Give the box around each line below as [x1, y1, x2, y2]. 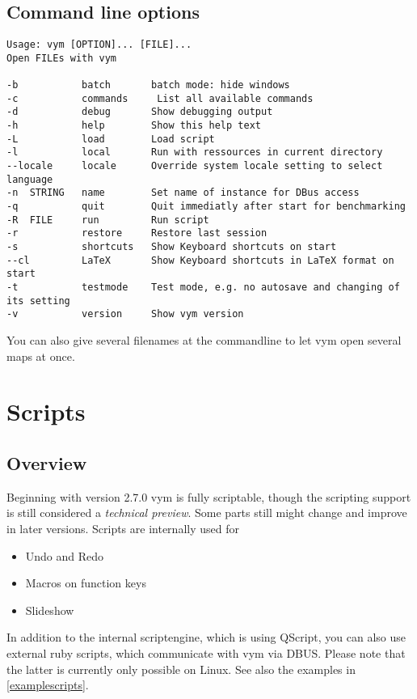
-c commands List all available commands [6, 92, 314, 104]
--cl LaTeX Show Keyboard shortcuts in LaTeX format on [6, 254, 394, 266]
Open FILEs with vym [6, 52, 117, 64]
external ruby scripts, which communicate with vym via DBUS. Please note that [6, 644, 406, 661]
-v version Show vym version [6, 308, 244, 320]
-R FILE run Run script [6, 214, 209, 226]
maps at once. [6, 347, 75, 364]
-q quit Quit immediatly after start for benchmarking [6, 201, 406, 213]
